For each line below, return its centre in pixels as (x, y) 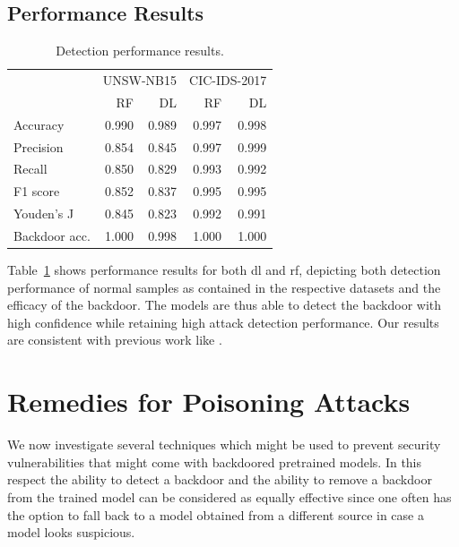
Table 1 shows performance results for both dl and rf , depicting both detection (224, 270)
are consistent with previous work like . (115, 340)
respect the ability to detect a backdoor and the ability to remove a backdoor (220, 479)
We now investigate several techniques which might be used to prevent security (224, 444)
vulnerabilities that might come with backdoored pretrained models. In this (215, 462)
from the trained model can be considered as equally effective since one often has (229, 496)
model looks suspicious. (71, 532)
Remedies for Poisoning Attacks (209, 402)
